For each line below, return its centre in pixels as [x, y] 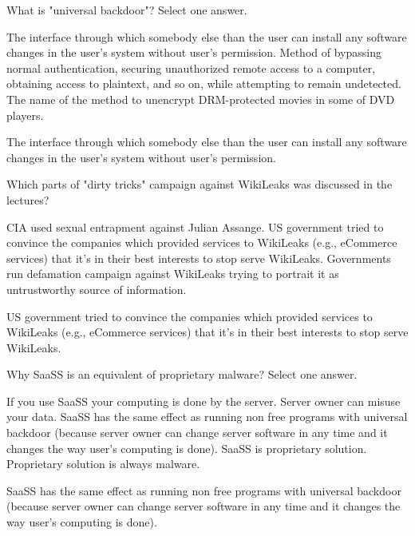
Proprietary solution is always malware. [103, 464]
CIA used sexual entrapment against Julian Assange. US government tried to [195, 226]
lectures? [28, 199]
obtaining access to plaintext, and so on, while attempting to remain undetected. [204, 83]
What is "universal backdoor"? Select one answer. [127, 10]
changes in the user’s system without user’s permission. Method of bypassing [194, 52]
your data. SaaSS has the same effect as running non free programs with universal [207, 417]
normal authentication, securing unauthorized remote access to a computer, [191, 67]
